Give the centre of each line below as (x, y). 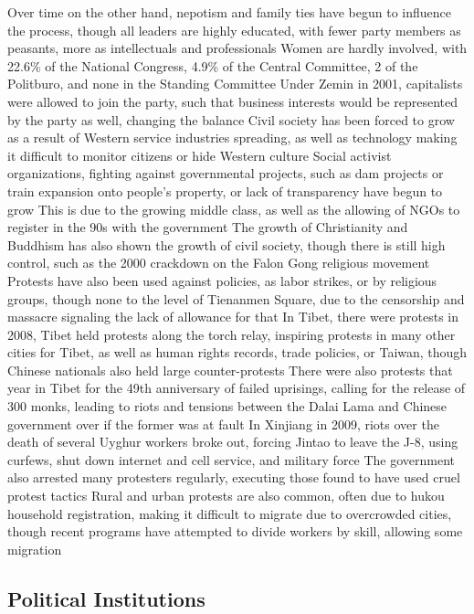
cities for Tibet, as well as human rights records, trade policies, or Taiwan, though (237, 352)
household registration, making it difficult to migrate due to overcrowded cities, (230, 513)
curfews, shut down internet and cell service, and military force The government (232, 459)
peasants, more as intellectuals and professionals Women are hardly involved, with (237, 48)
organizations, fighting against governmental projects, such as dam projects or (226, 173)
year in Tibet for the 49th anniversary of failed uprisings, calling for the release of (237, 388)
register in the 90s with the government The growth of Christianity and (208, 227)
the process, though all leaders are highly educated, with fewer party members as (234, 30)
